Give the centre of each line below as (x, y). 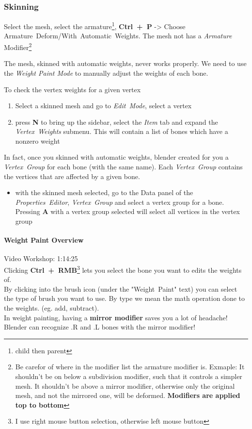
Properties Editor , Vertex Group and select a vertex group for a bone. (120, 202)
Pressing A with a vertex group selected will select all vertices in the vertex (128, 211)
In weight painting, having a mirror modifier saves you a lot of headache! (116, 317)
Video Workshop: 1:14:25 (41, 258)
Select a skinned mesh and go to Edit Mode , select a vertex (103, 106)
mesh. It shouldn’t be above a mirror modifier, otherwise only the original (125, 386)
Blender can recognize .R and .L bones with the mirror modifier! (100, 327)
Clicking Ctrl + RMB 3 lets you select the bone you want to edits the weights (123, 269)
